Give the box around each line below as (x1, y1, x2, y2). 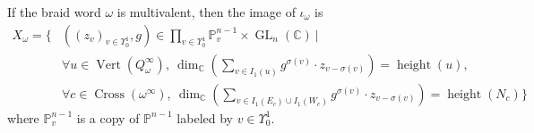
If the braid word (7, 3, 101, 21)
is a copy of (76, 108, 140, 127)
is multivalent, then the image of (116, 3, 296, 21)
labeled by (177, 108, 233, 127)
